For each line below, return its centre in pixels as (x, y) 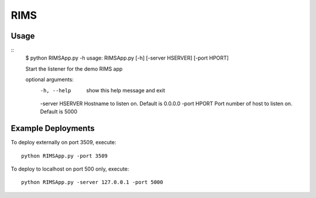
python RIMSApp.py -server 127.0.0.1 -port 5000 (92, 182)
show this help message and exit (126, 90)
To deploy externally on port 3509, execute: (63, 143)
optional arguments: (50, 79)
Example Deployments (53, 128)
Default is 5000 (59, 112)
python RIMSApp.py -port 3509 (65, 156)
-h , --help (56, 90)
